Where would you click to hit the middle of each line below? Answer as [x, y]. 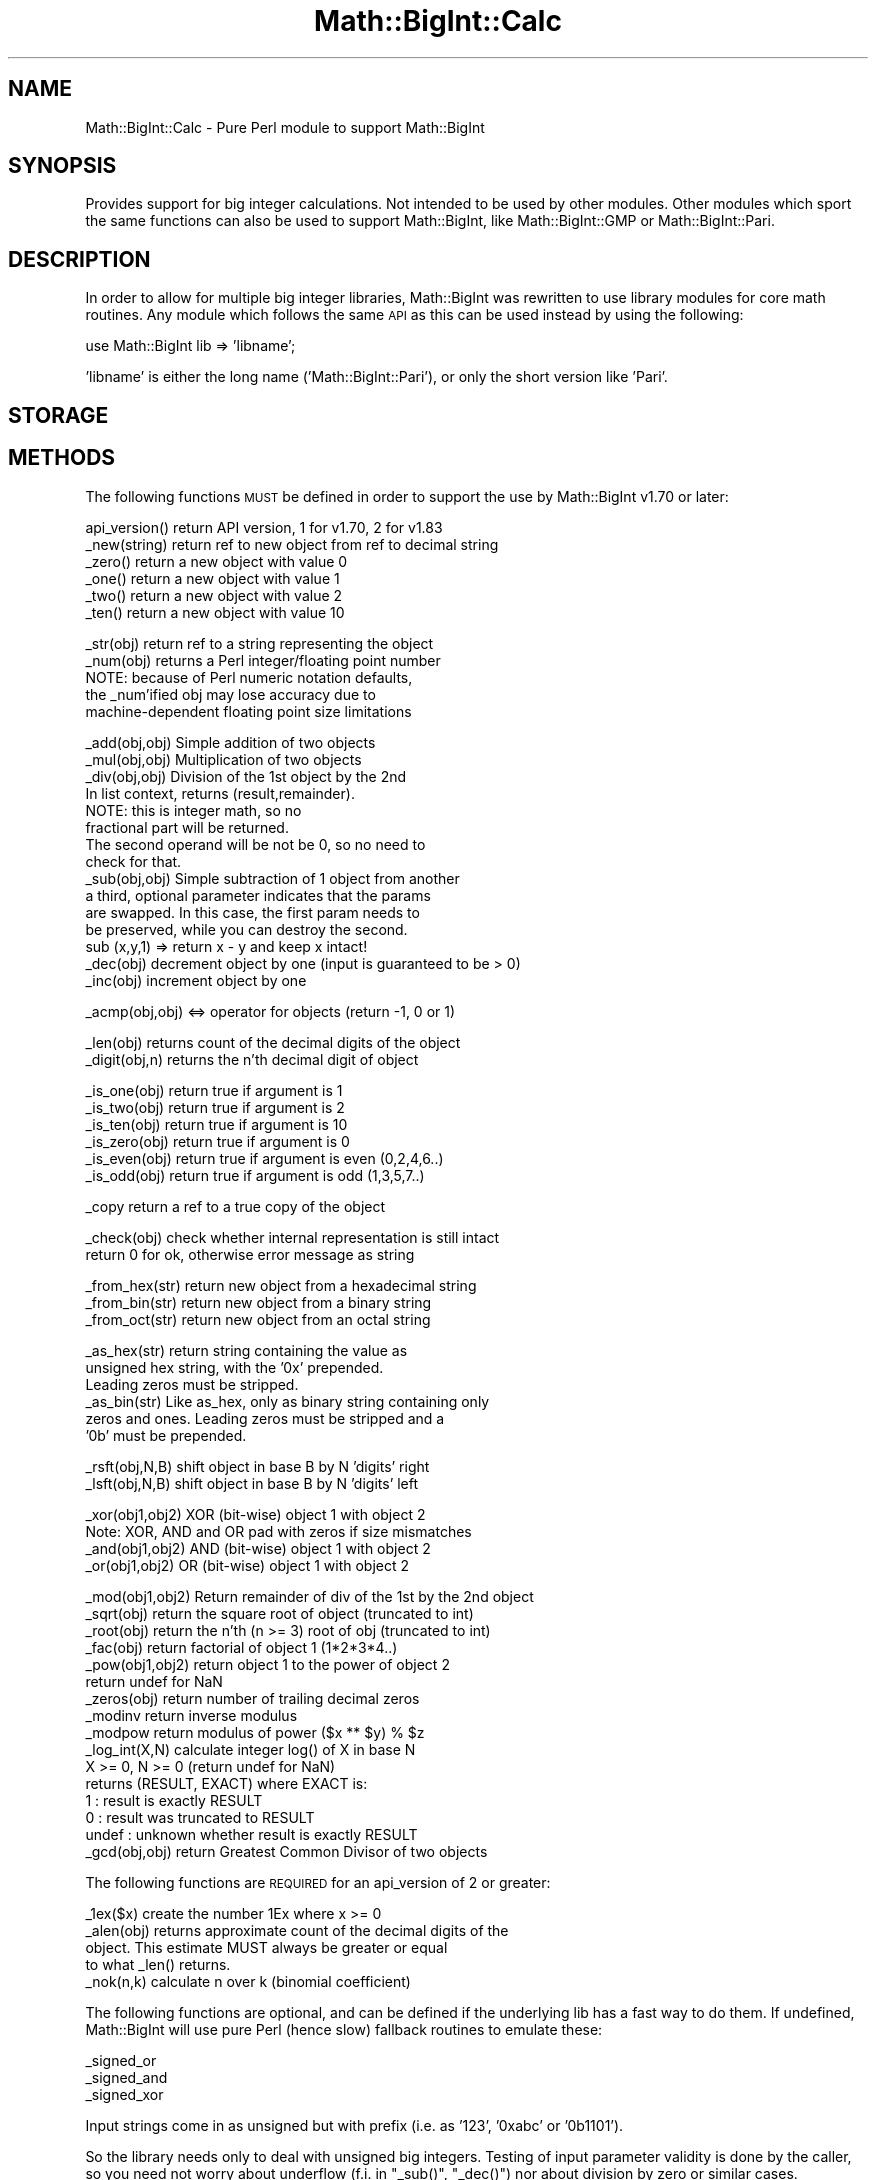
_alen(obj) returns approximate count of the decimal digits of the [297, 1930]
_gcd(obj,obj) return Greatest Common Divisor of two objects [286, 1851]
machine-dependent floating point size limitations [248, 711]
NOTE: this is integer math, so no [193, 810]
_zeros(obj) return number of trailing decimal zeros [252, 1698]
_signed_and [126, 2077]
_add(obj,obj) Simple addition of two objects [230, 742]
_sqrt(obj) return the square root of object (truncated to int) [279, 1613]
